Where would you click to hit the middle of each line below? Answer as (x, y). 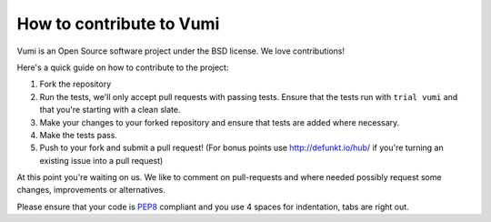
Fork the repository (75, 84)
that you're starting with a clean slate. (110, 110)
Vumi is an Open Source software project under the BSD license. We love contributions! (181, 51)
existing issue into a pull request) (101, 160)
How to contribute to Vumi (118, 24)
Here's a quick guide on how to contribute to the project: (123, 67)
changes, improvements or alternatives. (91, 190)
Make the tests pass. (79, 135)
